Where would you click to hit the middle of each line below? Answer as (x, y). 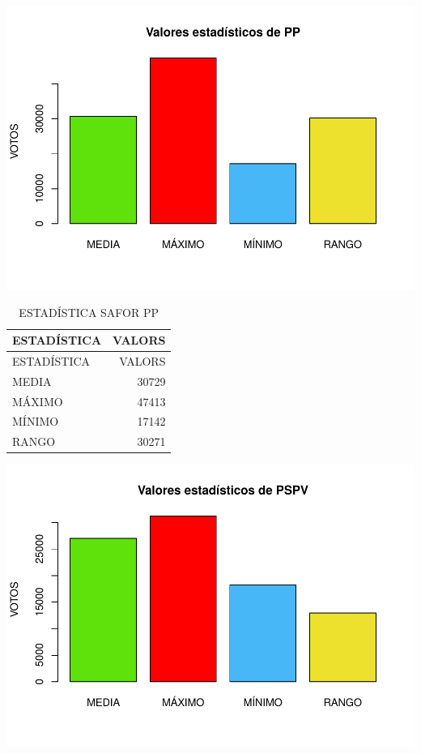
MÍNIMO (36, 421)
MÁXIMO (38, 401)
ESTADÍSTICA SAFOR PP (89, 312)
